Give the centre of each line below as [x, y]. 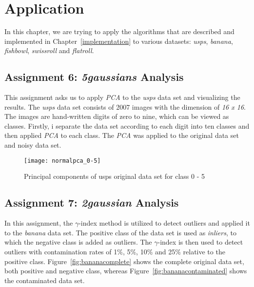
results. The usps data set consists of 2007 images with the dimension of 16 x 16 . [125, 106]
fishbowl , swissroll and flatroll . [49, 50]
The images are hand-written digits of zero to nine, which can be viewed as [117, 116]
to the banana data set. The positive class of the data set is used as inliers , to [120, 232]
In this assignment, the [39, 223]
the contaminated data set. [45, 280]
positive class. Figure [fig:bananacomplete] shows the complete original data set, [124, 261]
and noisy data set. [33, 145]
